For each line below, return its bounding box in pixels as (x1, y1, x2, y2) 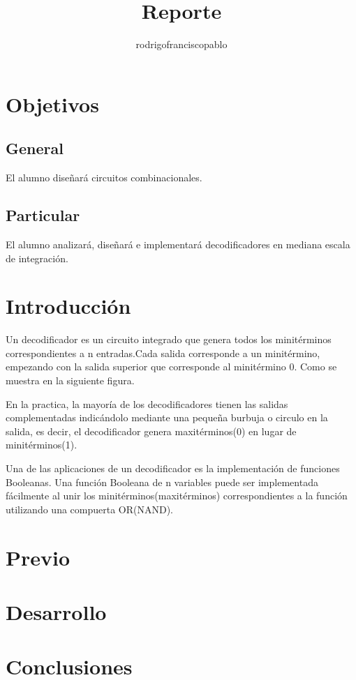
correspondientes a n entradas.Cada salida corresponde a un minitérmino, (6, 345, 320, 360)
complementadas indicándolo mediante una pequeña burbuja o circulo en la (6, 410, 328, 425)
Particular (6, 204, 80, 226)
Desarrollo (6, 597, 107, 626)
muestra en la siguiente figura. (6, 373, 135, 387)
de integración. (6, 250, 68, 265)
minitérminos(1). (6, 437, 77, 452)
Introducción (6, 292, 131, 320)
